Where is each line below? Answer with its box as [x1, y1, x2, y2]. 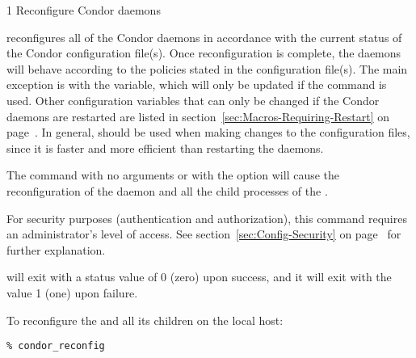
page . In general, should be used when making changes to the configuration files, [6, 124, 410, 141]
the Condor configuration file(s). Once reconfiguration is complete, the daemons [6, 44, 401, 61]
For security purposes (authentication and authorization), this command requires [6, 209, 407, 226]
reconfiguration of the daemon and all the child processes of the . [6, 182, 328, 199]
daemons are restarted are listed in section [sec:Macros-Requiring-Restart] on [6, 107, 390, 124]
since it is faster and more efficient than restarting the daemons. [6, 139, 324, 156]
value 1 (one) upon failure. [6, 284, 138, 301]
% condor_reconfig [6, 340, 105, 352]
